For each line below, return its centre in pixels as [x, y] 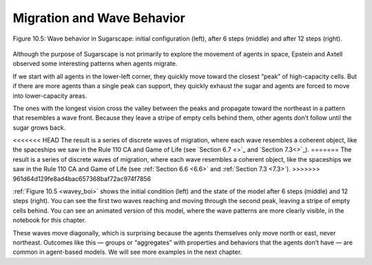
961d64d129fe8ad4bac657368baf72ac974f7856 [82, 178]
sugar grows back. [39, 127]
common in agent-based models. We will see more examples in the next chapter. [127, 252]
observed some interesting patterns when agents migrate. [95, 64]
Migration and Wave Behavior [99, 18]
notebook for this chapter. [49, 220]
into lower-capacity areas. [50, 96]
